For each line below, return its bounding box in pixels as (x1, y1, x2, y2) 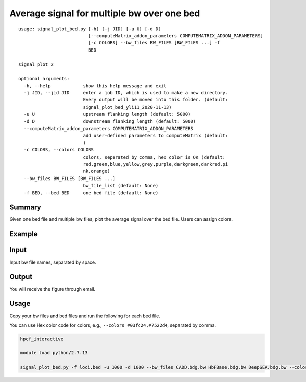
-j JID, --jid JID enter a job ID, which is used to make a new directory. (23, 90, 228, 96)
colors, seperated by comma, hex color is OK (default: (83, 154, 226, 160)
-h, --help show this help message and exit (23, 83, 167, 89)
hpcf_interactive (20, 336, 64, 342)
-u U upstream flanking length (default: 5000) (23, 111, 191, 117)
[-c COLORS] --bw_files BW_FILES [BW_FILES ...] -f (88, 40, 220, 46)
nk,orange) (83, 168, 110, 174)
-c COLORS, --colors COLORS (23, 147, 94, 153)
